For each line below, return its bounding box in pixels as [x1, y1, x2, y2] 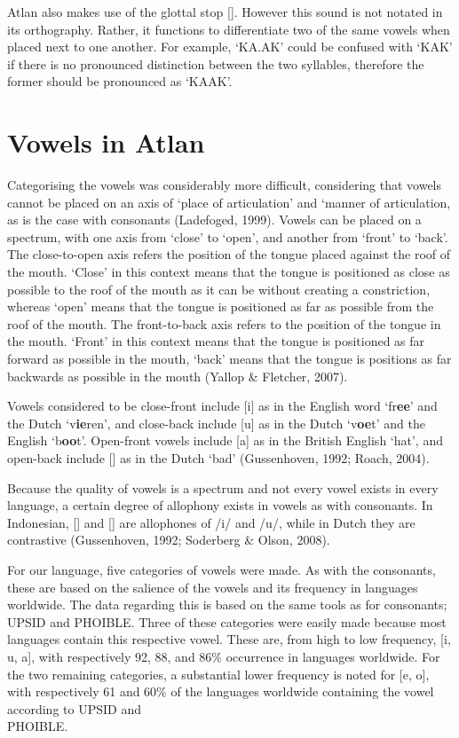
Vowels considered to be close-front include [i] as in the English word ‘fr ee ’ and [7, 396, 438, 415]
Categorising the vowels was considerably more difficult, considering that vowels [7, 176, 442, 194]
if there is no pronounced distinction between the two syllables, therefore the [7, 54, 424, 73]
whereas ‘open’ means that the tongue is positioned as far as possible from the [7, 297, 434, 316]
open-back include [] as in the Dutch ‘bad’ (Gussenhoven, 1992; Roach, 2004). [7, 449, 430, 467]
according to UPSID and [7, 699, 141, 718]
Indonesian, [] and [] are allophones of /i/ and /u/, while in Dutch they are [7, 513, 415, 531]
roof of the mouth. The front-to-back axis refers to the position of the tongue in [7, 314, 441, 333]
